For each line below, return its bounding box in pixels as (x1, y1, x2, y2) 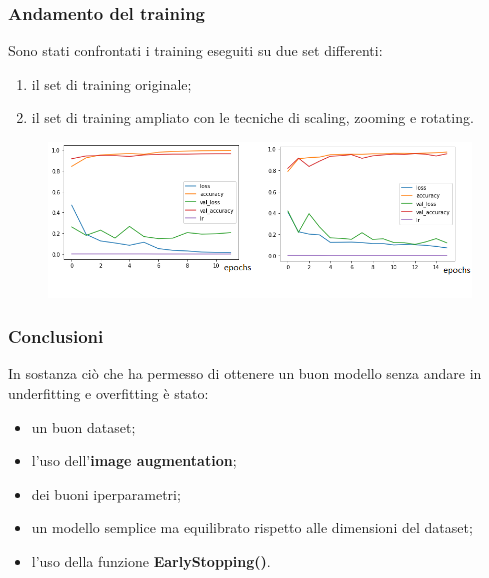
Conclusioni (8, 324, 104, 349)
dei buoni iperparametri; (31, 483, 181, 504)
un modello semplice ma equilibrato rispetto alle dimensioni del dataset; (31, 517, 473, 538)
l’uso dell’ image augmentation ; (31, 450, 237, 471)
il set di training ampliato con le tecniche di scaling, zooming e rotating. (31, 107, 474, 128)
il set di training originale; (31, 73, 192, 94)
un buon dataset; (31, 416, 136, 437)
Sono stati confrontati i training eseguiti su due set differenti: (8, 40, 383, 61)
